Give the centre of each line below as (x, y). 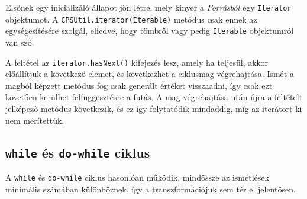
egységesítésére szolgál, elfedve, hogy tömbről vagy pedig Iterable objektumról (150, 31)
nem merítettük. (35, 120)
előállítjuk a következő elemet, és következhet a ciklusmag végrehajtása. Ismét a (150, 74)
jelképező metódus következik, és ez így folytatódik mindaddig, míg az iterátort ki (154, 108)
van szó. (20, 42)
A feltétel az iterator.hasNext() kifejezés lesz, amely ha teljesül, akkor (137, 62)
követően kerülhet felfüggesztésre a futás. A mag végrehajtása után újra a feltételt (154, 97)
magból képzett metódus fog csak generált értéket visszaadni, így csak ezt (139, 85)
